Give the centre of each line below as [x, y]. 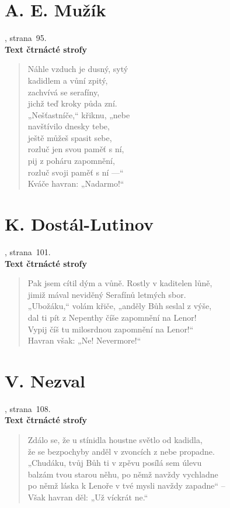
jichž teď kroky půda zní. [72, 103]
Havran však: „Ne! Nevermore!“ [84, 340]
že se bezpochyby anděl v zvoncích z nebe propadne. [121, 451]
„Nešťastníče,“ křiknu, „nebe [79, 114]
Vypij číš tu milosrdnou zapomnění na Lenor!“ [111, 329]
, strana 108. [28, 408]
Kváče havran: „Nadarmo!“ [76, 183]
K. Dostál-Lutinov [79, 224]
